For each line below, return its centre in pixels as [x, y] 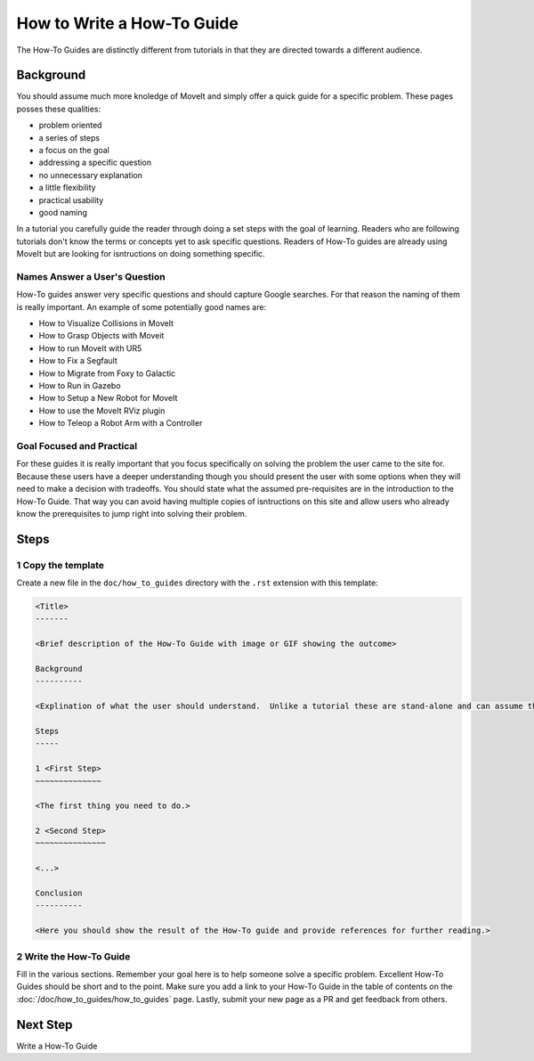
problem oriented [70, 126]
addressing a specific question [95, 163]
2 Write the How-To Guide [73, 956]
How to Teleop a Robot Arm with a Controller [121, 423]
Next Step [44, 1024]
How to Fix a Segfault [78, 361]
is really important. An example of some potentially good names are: [142, 306]
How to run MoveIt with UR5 [90, 348]
